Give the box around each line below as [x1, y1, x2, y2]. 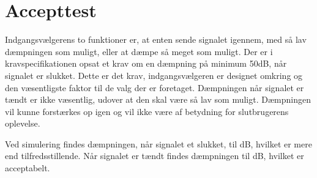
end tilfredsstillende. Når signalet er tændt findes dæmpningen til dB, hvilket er [5, 149, 304, 162]
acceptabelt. [5, 161, 50, 174]
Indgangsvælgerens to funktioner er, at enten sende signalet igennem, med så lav [5, 33, 307, 46]
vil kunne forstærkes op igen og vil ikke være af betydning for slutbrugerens [5, 105, 289, 117]
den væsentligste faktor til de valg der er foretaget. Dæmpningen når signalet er [5, 81, 304, 94]
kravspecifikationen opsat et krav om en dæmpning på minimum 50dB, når [5, 57, 287, 70]
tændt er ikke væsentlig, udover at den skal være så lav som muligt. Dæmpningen [5, 93, 311, 106]
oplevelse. [5, 117, 40, 130]
